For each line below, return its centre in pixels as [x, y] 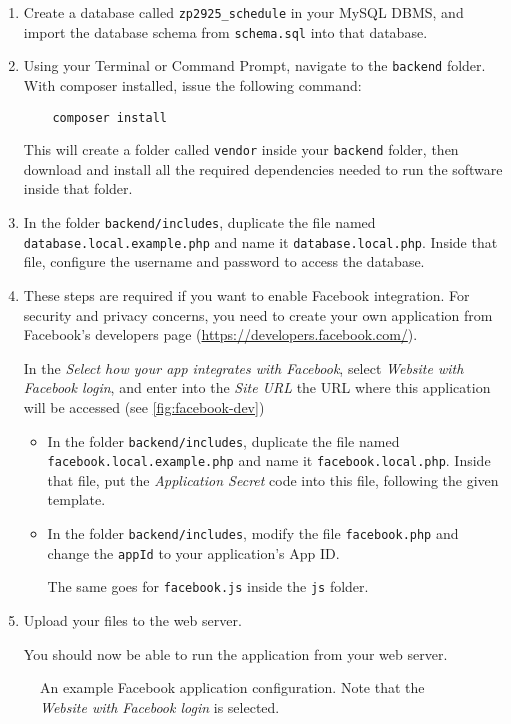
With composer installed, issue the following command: [192, 84]
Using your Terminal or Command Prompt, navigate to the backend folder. [254, 65]
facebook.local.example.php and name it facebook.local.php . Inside [269, 460]
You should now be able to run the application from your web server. [235, 653]
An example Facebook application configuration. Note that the [232, 687]
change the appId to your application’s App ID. [193, 552]
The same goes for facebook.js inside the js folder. [208, 586]
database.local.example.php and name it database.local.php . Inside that [260, 241]
